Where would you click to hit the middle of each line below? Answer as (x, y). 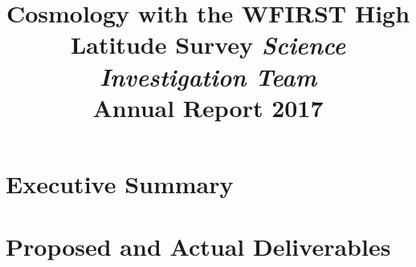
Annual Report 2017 (208, 107)
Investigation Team (208, 76)
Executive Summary (120, 183)
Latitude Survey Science (208, 45)
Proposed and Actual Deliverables (198, 247)
